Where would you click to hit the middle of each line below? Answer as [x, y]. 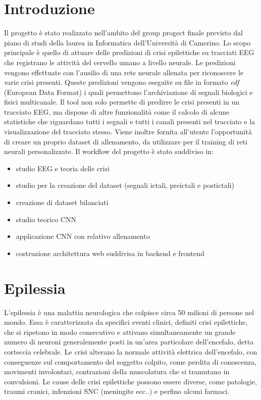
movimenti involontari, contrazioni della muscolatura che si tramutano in [117, 371]
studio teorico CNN [46, 219]
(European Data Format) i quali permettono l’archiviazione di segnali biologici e [128, 92]
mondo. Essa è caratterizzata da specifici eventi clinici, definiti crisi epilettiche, [126, 322]
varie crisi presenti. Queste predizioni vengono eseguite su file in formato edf [122, 82]
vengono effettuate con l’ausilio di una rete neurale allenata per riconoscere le [124, 72]
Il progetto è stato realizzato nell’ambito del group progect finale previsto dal [123, 33]
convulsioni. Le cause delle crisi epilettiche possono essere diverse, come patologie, [130, 381]
